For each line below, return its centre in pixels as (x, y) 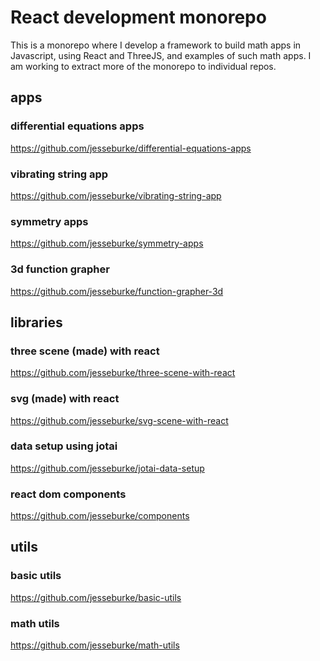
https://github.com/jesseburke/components (100, 516)
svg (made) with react (65, 399)
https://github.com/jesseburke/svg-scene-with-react (119, 420)
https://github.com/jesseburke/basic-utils (96, 597)
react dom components (68, 494)
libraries (36, 322)
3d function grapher (60, 269)
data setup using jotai (64, 446)
